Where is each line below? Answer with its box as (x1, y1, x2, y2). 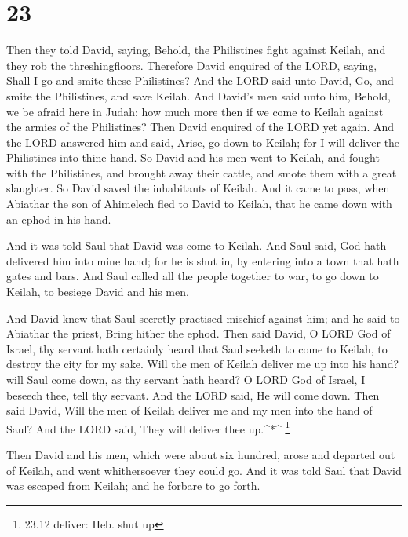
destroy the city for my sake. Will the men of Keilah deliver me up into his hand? (6, 356, 399, 372)
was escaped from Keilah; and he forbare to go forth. (6, 477, 260, 494)
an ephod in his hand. (6, 210, 111, 227)
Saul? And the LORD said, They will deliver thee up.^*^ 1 (6, 418, 290, 437)
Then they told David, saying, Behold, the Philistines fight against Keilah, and (6, 42, 386, 58)
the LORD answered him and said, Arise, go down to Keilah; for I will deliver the (6, 133, 400, 150)
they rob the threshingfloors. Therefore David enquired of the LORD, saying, (6, 57, 377, 73)
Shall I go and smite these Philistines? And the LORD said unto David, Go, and (6, 72, 394, 89)
